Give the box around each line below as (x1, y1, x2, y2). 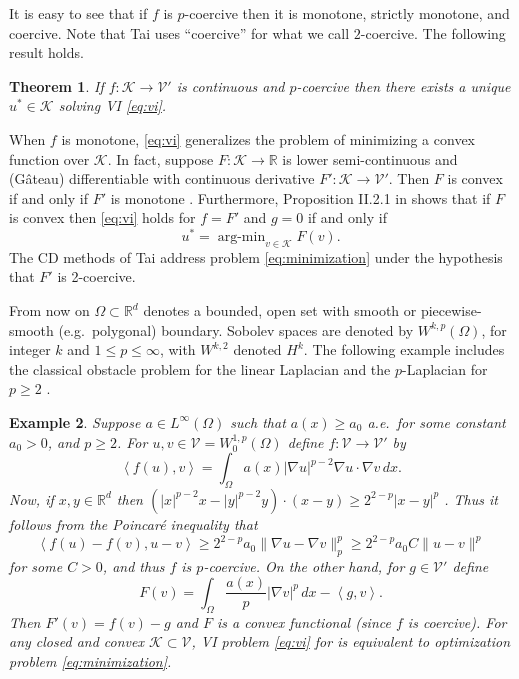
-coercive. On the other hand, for (203, 555, 405, 576)
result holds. (9, 42, 84, 63)
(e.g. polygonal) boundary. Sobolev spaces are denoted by (58, 319, 414, 340)
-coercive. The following (360, 22, 506, 43)
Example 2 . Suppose (9, 411, 141, 432)
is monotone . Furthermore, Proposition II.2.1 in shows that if (110, 187, 491, 208)
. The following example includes (303, 339, 505, 360)
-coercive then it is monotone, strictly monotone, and (184, 3, 510, 23)
